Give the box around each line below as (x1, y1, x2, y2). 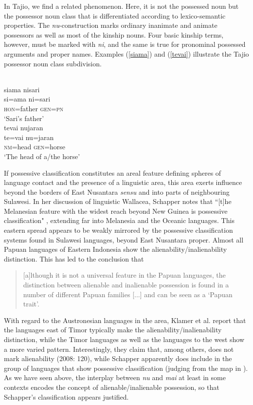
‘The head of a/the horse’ (4, 151, 80, 161)
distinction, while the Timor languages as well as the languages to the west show (4, 334, 245, 344)
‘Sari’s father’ (4, 113, 44, 123)
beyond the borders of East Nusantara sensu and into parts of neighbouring (4, 186, 230, 197)
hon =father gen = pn (4, 103, 63, 113)
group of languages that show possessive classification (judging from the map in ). (4, 363, 248, 373)
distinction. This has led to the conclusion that (4, 253, 144, 263)
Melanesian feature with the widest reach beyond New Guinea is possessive (4, 205, 228, 216)
